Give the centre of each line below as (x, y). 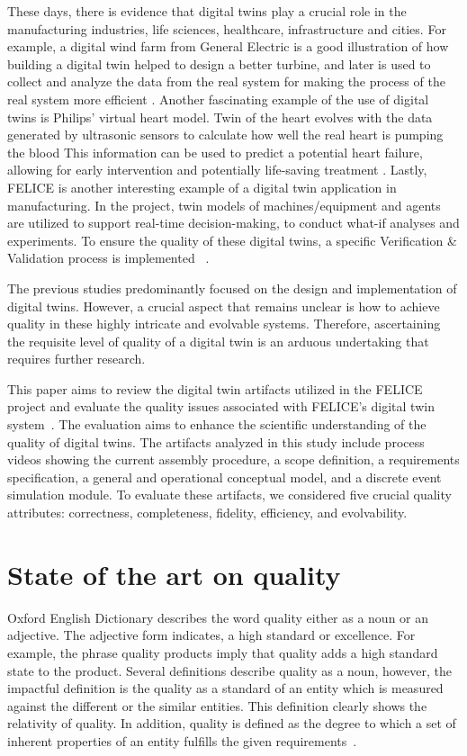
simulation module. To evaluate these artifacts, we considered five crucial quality (229, 495)
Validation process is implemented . (108, 258)
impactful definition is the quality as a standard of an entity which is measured (225, 688)
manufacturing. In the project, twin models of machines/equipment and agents (224, 205)
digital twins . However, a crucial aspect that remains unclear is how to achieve (224, 306)
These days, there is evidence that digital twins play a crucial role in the (207, 11)
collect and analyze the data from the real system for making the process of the (226, 81)
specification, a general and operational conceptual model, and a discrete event (225, 477)
